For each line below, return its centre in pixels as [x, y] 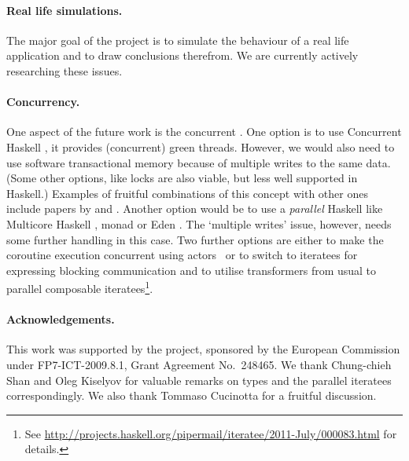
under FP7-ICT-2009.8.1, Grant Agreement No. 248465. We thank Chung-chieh [199, 364]
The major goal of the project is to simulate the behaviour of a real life [178, 40]
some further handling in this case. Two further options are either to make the [195, 239]
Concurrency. [43, 102]
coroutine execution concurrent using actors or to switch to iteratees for [182, 255]
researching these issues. [64, 70]
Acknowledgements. [61, 319]
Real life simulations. [64, 10]
